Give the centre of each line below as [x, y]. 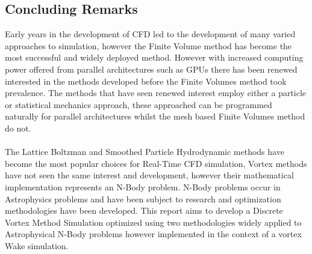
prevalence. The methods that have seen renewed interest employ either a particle [156, 93]
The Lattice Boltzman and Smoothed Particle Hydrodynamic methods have [145, 152]
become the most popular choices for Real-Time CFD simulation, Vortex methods [156, 163]
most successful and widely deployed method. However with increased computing [154, 57]
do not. [18, 128]
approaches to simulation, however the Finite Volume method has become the [148, 45]
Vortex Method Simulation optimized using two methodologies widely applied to [153, 222]
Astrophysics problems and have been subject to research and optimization [143, 198]
